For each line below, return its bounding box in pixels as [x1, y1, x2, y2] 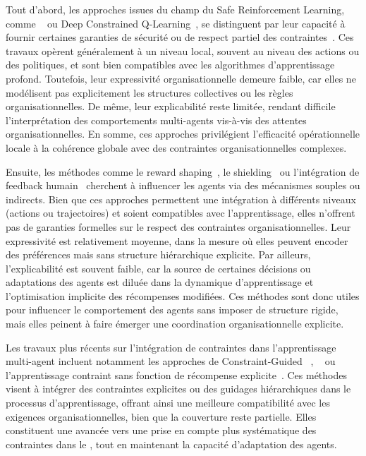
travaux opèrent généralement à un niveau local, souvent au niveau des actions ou [6, 43, 360, 58]
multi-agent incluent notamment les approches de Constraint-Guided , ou [6, 354, 336, 368]
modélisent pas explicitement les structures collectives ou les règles [6, 85, 293, 100]
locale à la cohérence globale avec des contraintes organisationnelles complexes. [6, 140, 347, 155]
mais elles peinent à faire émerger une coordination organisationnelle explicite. [6, 316, 344, 331]
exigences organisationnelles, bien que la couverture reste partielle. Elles [6, 409, 317, 424]
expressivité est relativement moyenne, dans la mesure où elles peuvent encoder [6, 233, 348, 248]
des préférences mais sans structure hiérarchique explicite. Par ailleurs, [6, 247, 311, 262]
